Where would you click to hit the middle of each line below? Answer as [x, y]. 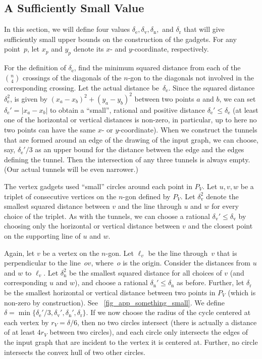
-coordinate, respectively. [170, 49]
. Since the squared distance [212, 87]
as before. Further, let [211, 282]
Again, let [19, 253]
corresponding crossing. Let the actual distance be [82, 87]
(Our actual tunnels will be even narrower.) [71, 169]
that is [227, 253]
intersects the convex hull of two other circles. [75, 352]
